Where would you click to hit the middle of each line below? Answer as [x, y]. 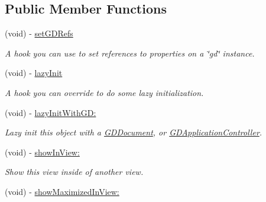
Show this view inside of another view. [74, 172]
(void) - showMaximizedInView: [62, 191]
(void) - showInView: [42, 152]
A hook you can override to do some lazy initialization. [104, 92]
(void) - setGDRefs [39, 33]
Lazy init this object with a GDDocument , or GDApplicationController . [134, 132]
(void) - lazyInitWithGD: [51, 112]
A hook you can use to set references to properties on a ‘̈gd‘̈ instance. [130, 53]
